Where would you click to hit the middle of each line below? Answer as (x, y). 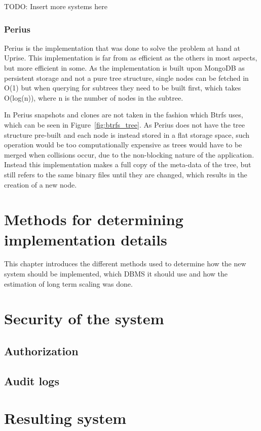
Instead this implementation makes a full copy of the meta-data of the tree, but (128, 164)
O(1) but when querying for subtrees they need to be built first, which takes (123, 88)
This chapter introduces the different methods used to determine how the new (125, 264)
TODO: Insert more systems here (56, 6)
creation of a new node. (41, 184)
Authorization (41, 350)
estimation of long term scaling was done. (68, 283)
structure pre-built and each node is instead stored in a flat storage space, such (127, 134)
